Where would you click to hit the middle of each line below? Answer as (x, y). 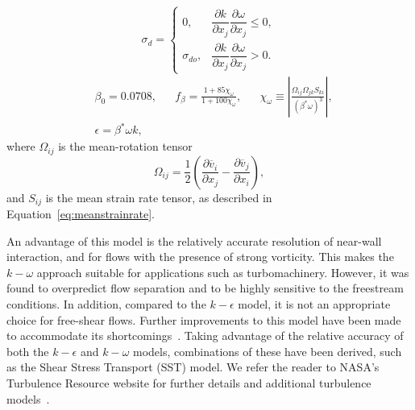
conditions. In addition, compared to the (106, 304)
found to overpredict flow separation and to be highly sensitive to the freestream (205, 288)
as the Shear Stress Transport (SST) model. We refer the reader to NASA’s (193, 367)
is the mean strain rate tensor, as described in (159, 197)
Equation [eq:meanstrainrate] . (81, 214)
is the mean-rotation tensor (125, 146)
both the (28, 351)
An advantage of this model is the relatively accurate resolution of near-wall (194, 240)
